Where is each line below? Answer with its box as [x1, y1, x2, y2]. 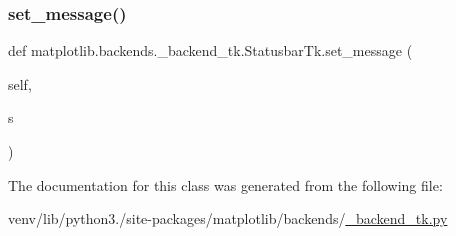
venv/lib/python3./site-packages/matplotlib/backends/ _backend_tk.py [8, 208, 448, 229]
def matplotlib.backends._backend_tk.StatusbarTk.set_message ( [8, 40, 413, 61]
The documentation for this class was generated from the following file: [8, 174, 443, 195]
